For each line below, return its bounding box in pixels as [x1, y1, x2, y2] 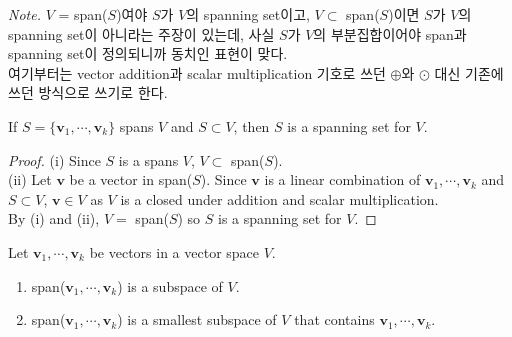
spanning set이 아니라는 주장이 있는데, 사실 [8, 23, 275, 44]
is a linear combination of [264, 169, 421, 190]
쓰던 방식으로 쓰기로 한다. [8, 82, 168, 103]
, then [233, 115, 270, 136]
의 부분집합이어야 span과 [313, 23, 467, 44]
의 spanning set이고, [186, 4, 310, 24]
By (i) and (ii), [8, 208, 100, 229]
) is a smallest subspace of [117, 309, 277, 330]
